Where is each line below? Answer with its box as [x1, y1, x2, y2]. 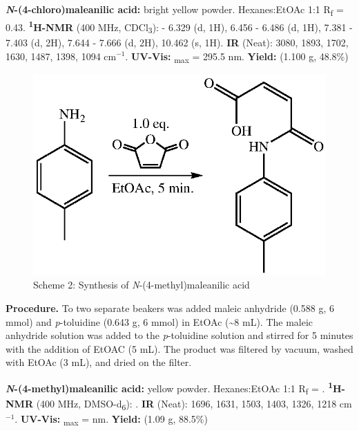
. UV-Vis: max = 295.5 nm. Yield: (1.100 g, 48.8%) [125, 48, 349, 65]
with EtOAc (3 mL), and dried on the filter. [6, 355, 192, 369]
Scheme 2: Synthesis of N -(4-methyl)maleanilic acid [33, 277, 250, 292]
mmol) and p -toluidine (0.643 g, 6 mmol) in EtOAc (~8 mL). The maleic [6, 314, 313, 329]
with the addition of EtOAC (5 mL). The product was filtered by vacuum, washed [6, 341, 353, 356]
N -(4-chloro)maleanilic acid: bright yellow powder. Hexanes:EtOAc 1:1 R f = [6, 2, 344, 18]
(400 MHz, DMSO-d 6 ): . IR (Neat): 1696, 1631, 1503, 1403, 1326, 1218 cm [36, 396, 352, 412]
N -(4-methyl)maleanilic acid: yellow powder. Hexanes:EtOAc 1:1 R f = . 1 [6, 378, 333, 397]
